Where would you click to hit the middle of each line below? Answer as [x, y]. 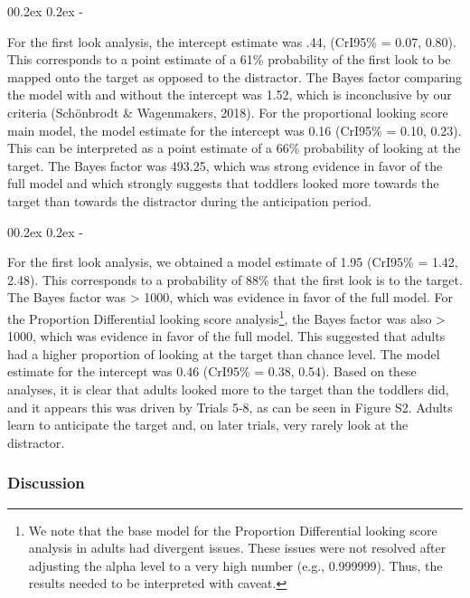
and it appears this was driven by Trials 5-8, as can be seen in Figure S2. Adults [230, 407]
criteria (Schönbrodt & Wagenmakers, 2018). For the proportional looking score [228, 112]
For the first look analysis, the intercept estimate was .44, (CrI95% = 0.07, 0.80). [232, 41]
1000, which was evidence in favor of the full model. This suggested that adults [226, 336]
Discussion [46, 483]
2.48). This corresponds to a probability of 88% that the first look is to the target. [235, 279]
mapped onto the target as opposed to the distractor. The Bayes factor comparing [235, 76]
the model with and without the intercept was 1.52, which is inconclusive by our [230, 95]
